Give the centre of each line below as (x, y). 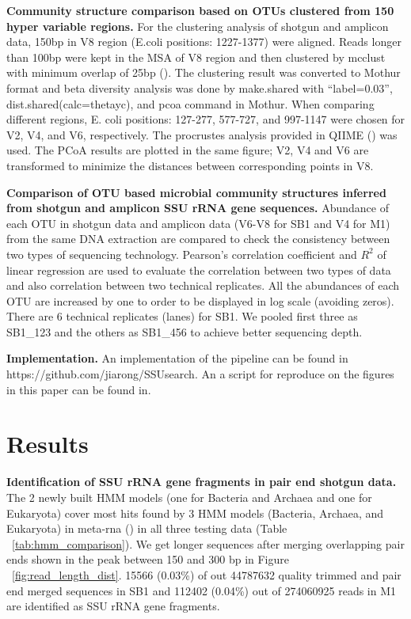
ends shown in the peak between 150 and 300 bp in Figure (148, 559)
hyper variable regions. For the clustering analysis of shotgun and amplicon (198, 26)
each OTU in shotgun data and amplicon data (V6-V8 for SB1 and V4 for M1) (198, 223)
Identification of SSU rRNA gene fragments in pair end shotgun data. (202, 482)
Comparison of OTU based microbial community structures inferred (196, 192)
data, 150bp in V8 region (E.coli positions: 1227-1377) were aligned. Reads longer (204, 42)
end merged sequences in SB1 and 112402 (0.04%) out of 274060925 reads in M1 (202, 590)
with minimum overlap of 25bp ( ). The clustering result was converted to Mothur (204, 72)
